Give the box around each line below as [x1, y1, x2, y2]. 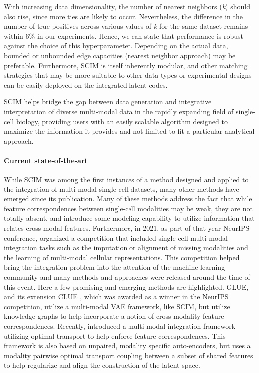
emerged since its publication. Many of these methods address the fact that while [4, 193, 252, 204]
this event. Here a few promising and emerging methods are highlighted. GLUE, [4, 281, 249, 292]
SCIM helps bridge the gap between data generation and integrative [4, 96, 212, 107]
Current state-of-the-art [4, 155, 88, 165]
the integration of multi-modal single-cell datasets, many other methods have [4, 184, 239, 194]
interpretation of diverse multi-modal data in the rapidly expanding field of [4, 106, 234, 116]
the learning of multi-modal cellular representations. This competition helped [4, 252, 240, 262]
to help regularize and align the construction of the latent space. [4, 360, 200, 370]
